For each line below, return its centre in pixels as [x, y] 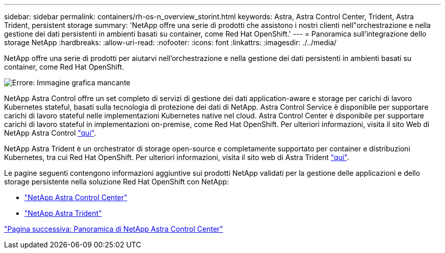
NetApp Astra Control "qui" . [50, 133]
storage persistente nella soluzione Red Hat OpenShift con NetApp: [117, 182]
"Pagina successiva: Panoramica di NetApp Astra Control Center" [114, 229]
